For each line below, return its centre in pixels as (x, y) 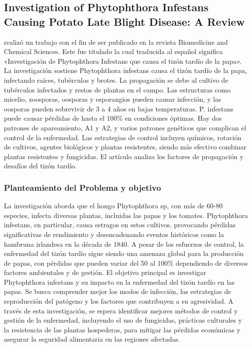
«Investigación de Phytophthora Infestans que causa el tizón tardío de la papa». (123, 61)
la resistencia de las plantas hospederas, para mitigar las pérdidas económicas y (122, 329)
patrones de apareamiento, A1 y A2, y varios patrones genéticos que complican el (125, 127)
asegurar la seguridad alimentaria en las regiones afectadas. (92, 339)
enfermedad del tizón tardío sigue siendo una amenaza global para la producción (124, 253)
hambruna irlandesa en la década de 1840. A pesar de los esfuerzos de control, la (124, 244)
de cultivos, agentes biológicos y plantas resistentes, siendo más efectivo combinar (125, 147)
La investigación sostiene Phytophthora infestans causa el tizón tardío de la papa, (126, 70)
